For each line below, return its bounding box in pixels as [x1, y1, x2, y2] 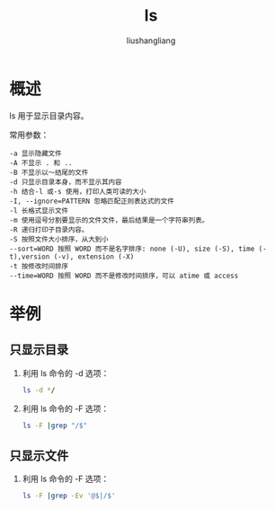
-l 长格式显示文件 [9, 206, 69, 215]
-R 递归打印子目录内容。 [9, 225, 89, 234]
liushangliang [126, 35, 176, 46]
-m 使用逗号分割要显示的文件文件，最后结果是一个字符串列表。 [9, 215, 209, 224]
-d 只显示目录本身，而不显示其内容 [9, 177, 122, 187]
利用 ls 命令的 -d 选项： [22, 367, 110, 378]
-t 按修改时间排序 [9, 261, 69, 270]
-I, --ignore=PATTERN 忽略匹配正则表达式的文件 [9, 197, 175, 206]
